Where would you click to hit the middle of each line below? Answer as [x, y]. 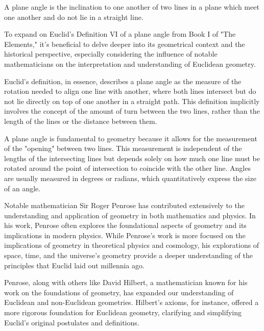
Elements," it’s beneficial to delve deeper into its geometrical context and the [125, 44]
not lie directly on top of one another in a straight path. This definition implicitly [132, 101]
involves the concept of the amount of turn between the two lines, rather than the [132, 111]
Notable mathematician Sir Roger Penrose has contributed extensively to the [124, 205]
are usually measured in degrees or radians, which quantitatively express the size [130, 178]
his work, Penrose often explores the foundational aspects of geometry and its [125, 225]
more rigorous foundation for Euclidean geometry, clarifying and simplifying [123, 312]
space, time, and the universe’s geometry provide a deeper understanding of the [129, 255]
